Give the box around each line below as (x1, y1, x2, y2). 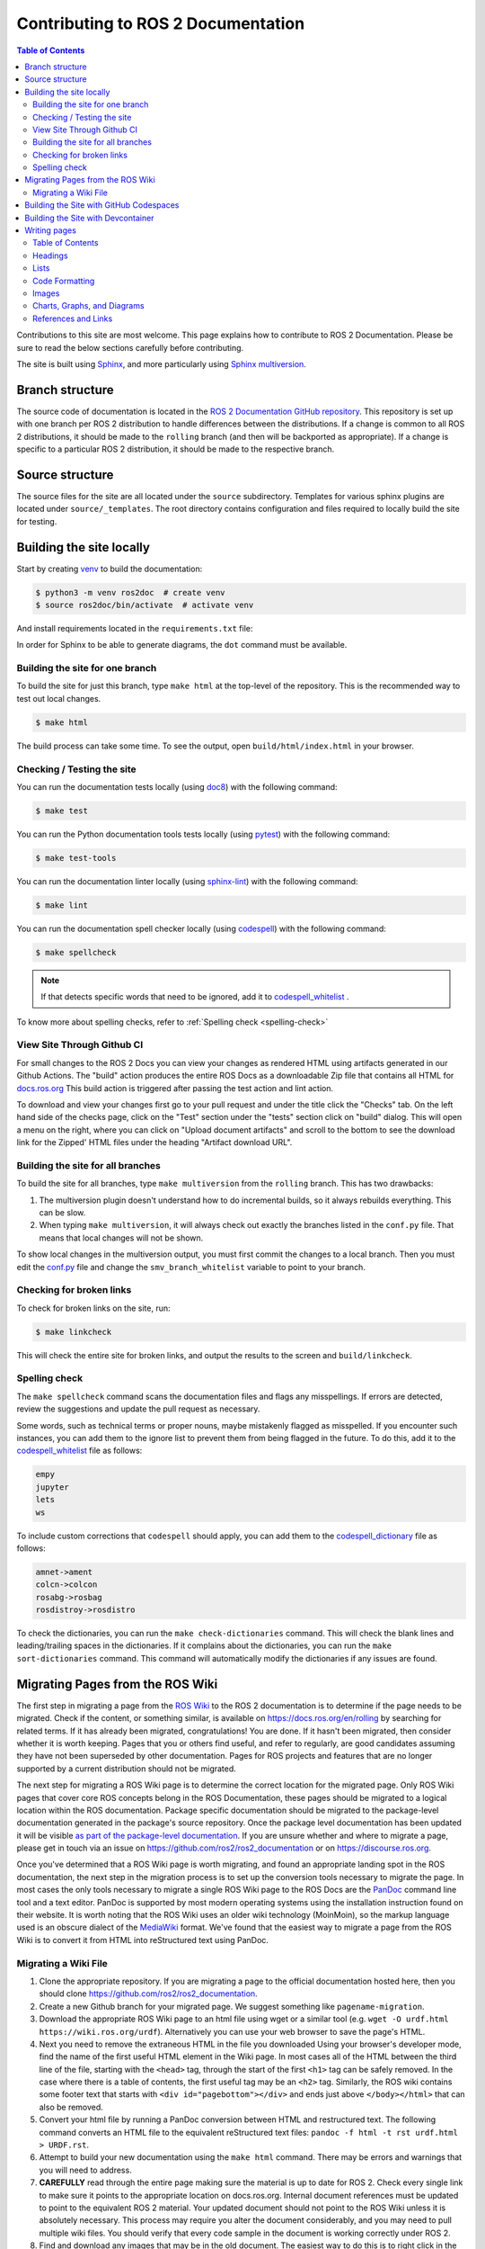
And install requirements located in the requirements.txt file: (16, 623, 253, 633)
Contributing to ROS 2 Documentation (16, 13, 305, 33)
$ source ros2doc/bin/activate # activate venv (35, 599, 254, 610)
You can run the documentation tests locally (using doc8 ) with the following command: (16, 781, 338, 792)
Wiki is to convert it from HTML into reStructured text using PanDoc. (16, 1934, 269, 1945)
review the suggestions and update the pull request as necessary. (16, 1403, 260, 1414)
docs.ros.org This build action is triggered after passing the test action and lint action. (16, 1082, 334, 1093)
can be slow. (39, 1207, 86, 1218)
